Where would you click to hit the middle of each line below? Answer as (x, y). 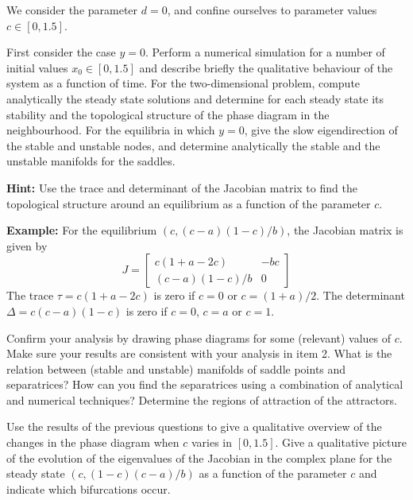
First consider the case (61, 52)
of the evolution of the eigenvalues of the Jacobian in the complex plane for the (199, 457)
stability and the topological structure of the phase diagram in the (168, 114)
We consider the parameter (72, 10)
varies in (212, 442)
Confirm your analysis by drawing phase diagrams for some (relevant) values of (199, 337)
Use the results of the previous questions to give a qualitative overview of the (194, 426)
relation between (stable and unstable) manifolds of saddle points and (176, 368)
